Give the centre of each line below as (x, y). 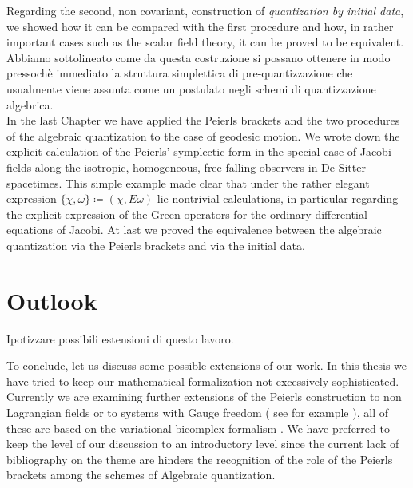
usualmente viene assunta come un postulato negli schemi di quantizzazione (191, 88)
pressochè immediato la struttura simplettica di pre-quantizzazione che (180, 73)
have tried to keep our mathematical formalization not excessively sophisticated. (203, 381)
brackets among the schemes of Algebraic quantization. (141, 475)
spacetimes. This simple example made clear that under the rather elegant (188, 183)
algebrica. (30, 104)
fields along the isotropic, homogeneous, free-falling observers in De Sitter (186, 167)
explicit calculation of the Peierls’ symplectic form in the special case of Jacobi (199, 151)
